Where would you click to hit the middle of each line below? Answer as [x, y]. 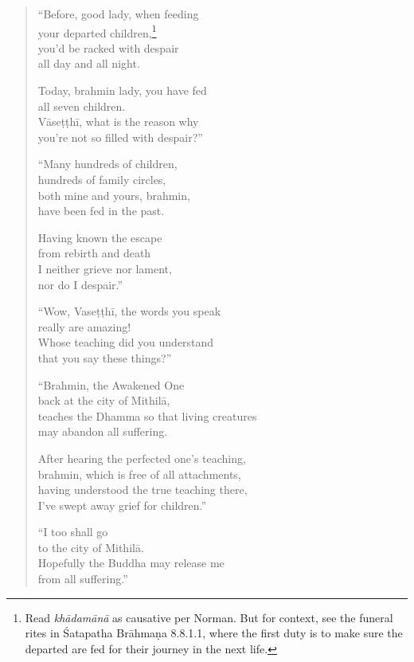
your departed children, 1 [97, 31]
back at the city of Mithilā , [104, 400]
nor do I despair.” [80, 284]
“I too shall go [73, 532]
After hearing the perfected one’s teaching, [142, 458]
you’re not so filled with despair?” [120, 137]
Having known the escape [100, 237]
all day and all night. [89, 63]
